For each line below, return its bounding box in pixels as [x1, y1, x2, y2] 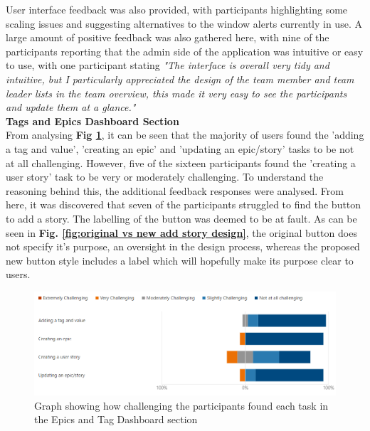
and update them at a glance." [6, 100, 136, 115]
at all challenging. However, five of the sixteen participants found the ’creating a [6, 155, 356, 170]
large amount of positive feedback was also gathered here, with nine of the [6, 30, 329, 45]
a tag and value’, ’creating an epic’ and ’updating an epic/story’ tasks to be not [6, 141, 354, 156]
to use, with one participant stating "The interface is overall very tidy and [6, 58, 329, 73]
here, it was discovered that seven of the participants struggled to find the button [6, 197, 361, 212]
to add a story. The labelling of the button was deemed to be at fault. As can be [6, 211, 357, 225]
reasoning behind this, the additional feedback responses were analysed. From [6, 183, 344, 198]
